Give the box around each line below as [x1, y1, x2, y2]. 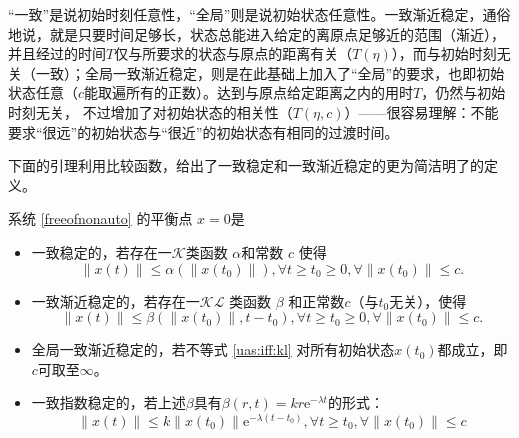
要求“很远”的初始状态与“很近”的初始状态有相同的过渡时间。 [8, 121, 399, 142]
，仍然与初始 [421, 82, 506, 103]
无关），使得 [389, 290, 467, 311]
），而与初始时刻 [391, 43, 497, 64]
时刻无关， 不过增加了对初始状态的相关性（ [8, 101, 293, 122]
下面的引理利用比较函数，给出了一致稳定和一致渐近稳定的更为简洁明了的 [8, 155, 484, 176]
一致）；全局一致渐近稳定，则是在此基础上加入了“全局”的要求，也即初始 [35, 62, 505, 83]
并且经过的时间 [8, 43, 106, 64]
